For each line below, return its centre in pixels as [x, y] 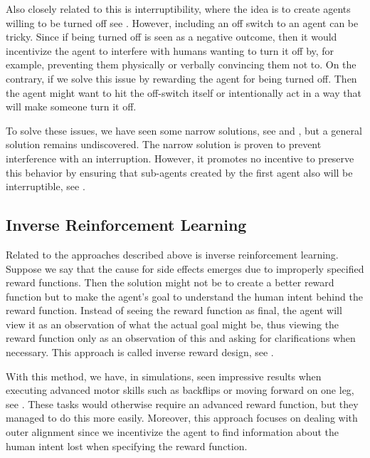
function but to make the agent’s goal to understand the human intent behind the [184, 296]
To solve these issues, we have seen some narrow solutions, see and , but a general [184, 130]
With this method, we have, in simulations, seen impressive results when [164, 376]
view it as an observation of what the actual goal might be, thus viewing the [173, 324]
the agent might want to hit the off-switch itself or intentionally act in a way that [184, 92]
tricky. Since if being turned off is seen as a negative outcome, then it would [171, 37]
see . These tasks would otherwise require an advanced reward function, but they [182, 404]
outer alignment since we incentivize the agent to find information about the [172, 432]
